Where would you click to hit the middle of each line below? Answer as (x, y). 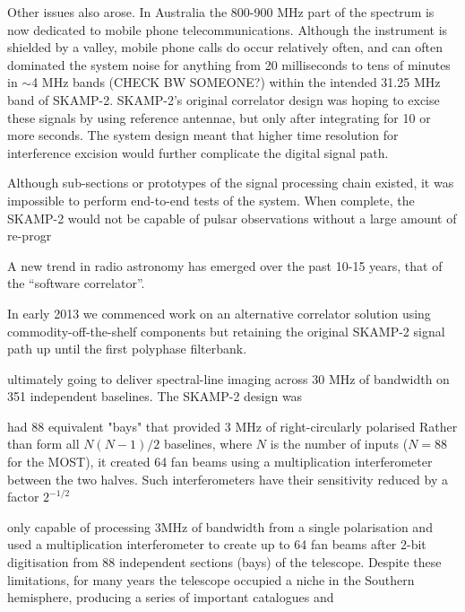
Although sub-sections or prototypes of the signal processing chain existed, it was (231, 183)
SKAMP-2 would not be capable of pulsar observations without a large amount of (232, 218)
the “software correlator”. (76, 283)
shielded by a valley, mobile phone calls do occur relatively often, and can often (225, 47)
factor (23, 497)
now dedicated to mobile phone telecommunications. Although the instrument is (228, 29)
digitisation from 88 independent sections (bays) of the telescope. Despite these (224, 562)
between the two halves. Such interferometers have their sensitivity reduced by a (228, 479)
